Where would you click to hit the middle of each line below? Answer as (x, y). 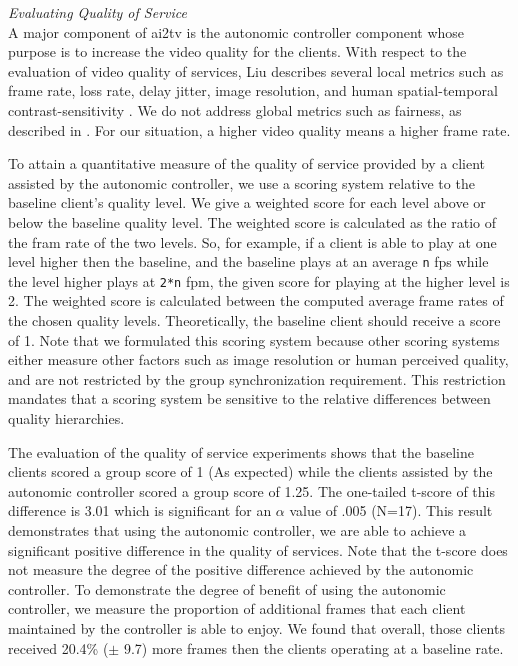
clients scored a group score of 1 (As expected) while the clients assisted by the (250, 471)
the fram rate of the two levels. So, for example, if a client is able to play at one (252, 241)
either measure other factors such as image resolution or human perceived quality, (258, 359)
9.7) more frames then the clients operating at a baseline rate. (313, 647)
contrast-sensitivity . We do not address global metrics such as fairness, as (235, 109)
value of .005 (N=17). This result (391, 510)
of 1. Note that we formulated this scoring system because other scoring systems (254, 339)
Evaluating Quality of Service (97, 12)
